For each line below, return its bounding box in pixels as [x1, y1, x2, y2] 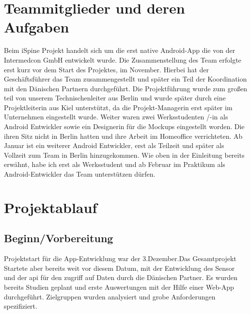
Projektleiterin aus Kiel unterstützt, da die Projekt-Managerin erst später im [4, 102, 233, 112]
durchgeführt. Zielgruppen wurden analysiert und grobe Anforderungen [4, 291, 216, 301]
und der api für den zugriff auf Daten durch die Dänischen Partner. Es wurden [4, 272, 237, 282]
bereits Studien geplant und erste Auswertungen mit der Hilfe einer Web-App [4, 281, 234, 292]
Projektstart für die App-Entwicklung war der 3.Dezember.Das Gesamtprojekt [4, 253, 236, 264]
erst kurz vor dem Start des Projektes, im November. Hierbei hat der [4, 64, 209, 74]
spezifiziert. [4, 301, 37, 311]
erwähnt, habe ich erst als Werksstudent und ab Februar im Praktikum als [4, 159, 225, 169]
